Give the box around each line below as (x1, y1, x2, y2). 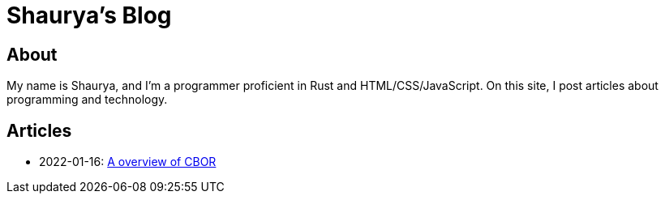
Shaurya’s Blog (6, 2, 172, 29)
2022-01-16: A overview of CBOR (39, 155, 217, 169)
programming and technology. (6, 92, 168, 107)
